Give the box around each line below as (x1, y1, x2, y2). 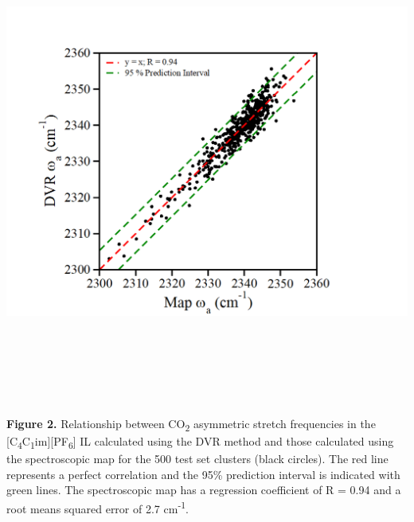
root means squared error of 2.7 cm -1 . (6, 497, 189, 516)
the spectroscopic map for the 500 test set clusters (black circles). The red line (6, 450, 389, 467)
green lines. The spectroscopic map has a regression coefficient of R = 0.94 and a (6, 481, 401, 498)
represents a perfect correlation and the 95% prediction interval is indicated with (6, 466, 400, 482)
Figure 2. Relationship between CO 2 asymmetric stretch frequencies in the (6, 415, 376, 434)
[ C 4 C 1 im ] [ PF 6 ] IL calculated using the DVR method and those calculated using (6, 433, 394, 451)
